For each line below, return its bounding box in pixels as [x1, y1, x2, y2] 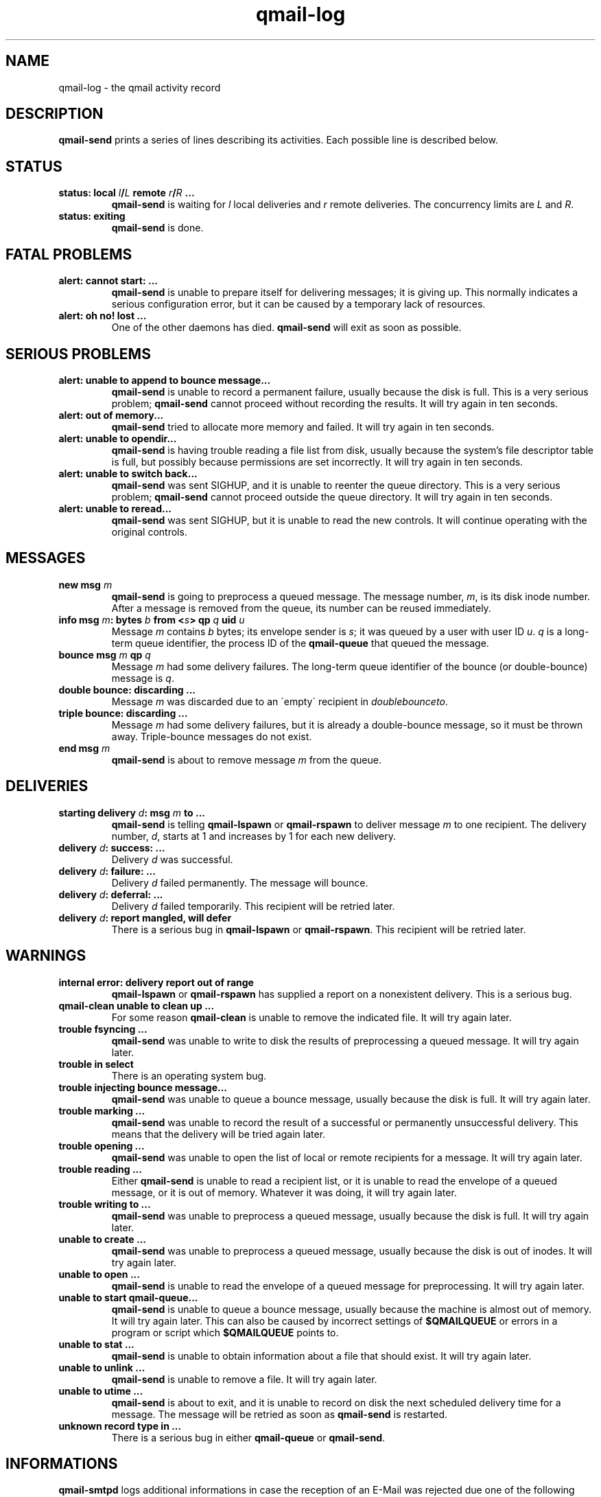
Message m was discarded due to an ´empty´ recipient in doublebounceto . [111, 695, 448, 707]
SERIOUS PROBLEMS [5, 345, 151, 363]
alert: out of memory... [58, 409, 164, 421]
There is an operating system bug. [111, 1069, 267, 1082]
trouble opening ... [58, 1139, 145, 1152]
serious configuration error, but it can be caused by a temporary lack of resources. [111, 298, 486, 310]
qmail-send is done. [111, 222, 204, 234]
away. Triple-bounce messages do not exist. [111, 730, 312, 742]
